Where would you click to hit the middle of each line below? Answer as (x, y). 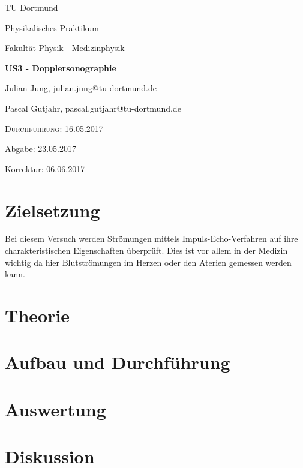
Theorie (37, 315)
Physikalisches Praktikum (52, 27)
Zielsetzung (52, 210)
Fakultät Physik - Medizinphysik (65, 48)
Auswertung (55, 409)
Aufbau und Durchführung (118, 362)
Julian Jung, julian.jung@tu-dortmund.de (81, 88)
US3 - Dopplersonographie (61, 67)
